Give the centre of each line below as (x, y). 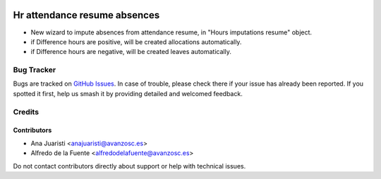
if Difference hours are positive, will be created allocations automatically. (136, 41)
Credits (26, 112)
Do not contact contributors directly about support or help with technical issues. (129, 166)
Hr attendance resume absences (86, 15)
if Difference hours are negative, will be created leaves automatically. (131, 52)
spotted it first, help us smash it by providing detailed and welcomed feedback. (128, 93)
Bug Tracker (35, 70)
